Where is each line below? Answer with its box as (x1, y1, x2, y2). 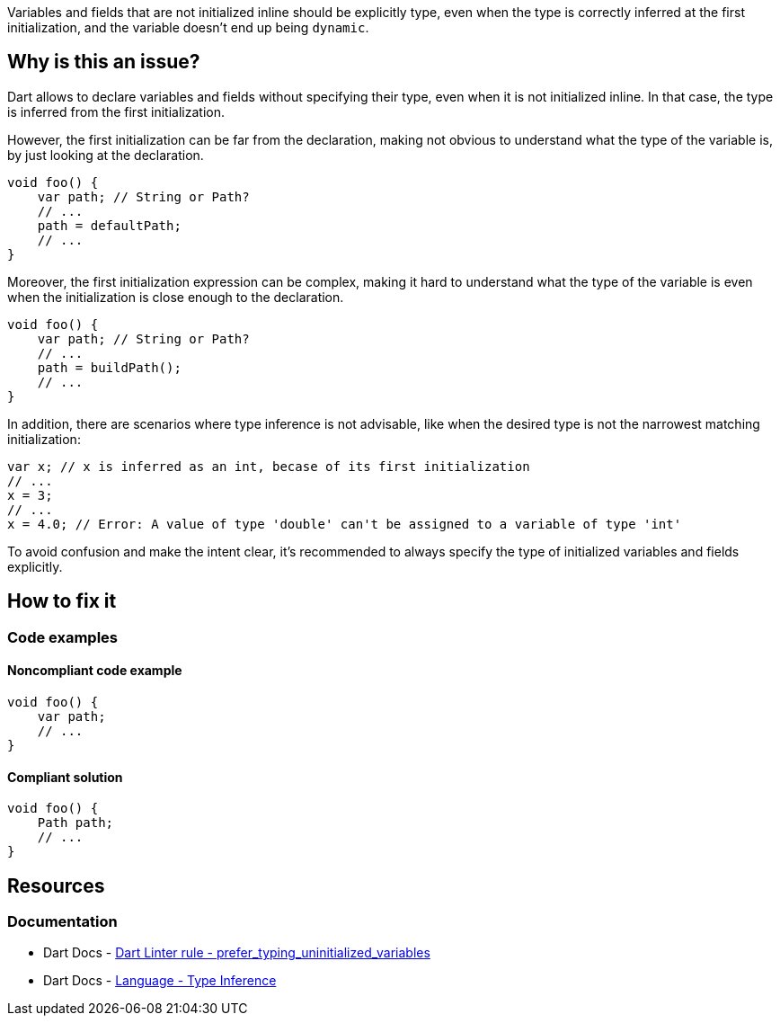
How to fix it (7, 590, 117, 613)
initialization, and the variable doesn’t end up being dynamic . (7, 20, 369, 35)
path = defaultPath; (37, 218, 182, 233)
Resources (7, 874, 105, 897)
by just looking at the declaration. (7, 147, 204, 163)
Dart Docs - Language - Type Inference (43, 973, 277, 989)
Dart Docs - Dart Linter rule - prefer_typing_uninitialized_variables (43, 945, 430, 961)
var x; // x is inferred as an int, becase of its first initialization (7, 458, 530, 474)
